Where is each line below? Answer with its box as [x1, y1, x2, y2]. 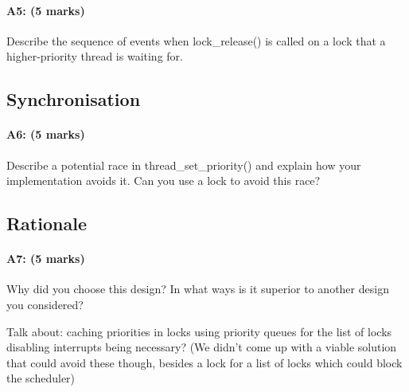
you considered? [6, 296, 84, 312]
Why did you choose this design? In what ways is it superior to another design [6, 280, 389, 297]
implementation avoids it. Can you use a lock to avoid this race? [6, 172, 321, 189]
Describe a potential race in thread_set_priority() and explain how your [6, 156, 361, 173]
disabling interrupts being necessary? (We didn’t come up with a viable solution [6, 339, 397, 355]
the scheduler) [6, 370, 76, 386]
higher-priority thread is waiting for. [6, 48, 183, 65]
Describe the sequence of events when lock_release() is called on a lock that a [6, 32, 386, 49]
